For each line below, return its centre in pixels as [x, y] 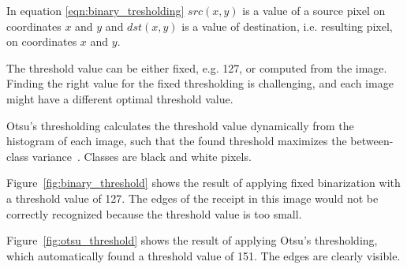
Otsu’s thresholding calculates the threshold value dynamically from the [180, 125]
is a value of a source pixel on [314, 10]
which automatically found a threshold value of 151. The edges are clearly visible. [203, 255]
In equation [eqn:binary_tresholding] [95, 10]
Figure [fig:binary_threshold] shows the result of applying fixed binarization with [203, 183]
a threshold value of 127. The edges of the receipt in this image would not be [192, 198]
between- [372, 141]
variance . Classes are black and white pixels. [142, 156]
